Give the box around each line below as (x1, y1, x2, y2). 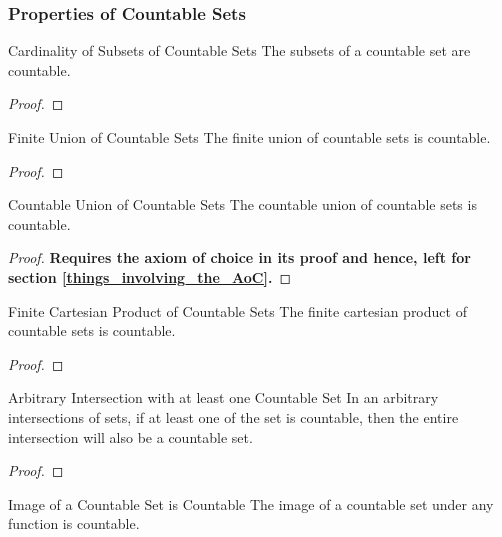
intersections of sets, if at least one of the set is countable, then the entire (8, 406, 459, 427)
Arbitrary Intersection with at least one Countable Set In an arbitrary (8, 387, 439, 408)
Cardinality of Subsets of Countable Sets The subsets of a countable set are (8, 40, 471, 61)
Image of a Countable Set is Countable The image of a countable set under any (8, 493, 494, 514)
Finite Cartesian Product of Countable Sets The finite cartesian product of (8, 300, 467, 321)
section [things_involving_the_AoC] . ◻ (8, 266, 292, 287)
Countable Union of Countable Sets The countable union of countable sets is (8, 194, 477, 215)
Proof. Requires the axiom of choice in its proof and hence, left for (8, 247, 471, 268)
